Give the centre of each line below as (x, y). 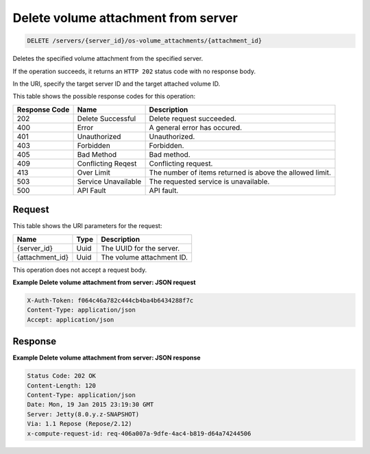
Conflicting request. (181, 163)
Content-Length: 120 (61, 386)
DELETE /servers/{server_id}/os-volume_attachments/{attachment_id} (145, 41)
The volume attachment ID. (144, 257)
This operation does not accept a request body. (80, 270)
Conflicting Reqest (107, 163)
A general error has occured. (196, 127)
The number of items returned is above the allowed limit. (240, 173)
